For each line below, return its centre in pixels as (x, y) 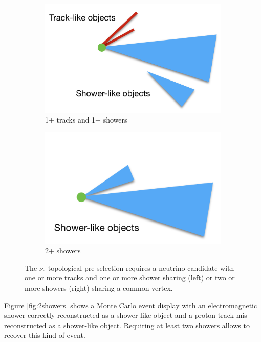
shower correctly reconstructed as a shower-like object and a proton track (119, 315)
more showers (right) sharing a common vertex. (99, 287)
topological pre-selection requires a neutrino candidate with (141, 267)
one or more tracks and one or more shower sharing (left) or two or (130, 278)
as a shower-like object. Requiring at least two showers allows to (149, 325)
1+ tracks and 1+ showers (86, 120)
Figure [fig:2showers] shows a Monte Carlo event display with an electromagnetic (131, 305)
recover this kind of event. (45, 335)
